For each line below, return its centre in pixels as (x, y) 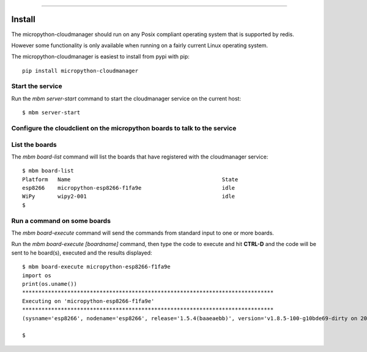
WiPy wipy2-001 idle (129, 197)
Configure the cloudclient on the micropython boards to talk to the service (124, 128)
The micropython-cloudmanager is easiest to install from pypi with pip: (100, 57)
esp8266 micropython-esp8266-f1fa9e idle (129, 188)
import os (37, 275)
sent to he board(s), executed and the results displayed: (82, 253)
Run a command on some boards (61, 220)
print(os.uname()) (50, 284)
